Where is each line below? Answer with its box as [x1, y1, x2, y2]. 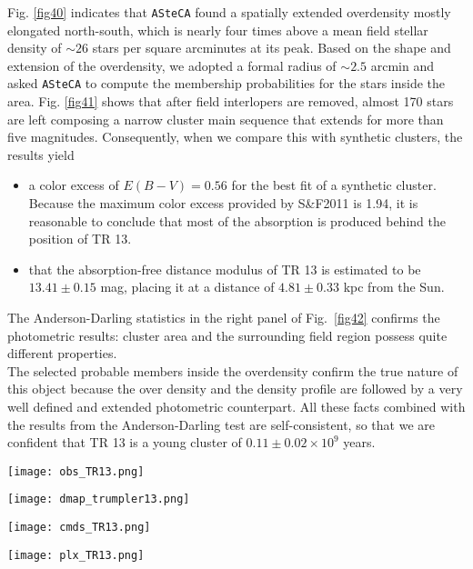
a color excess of [28, 175, 119, 195]
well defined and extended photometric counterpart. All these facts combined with [7, 397, 466, 415]
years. [343, 433, 376, 452]
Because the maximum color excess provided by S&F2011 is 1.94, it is [28, 194, 418, 213]
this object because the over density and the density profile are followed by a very [7, 379, 463, 398]
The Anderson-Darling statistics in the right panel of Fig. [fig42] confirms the [7, 308, 440, 327]
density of [7, 38, 62, 57]
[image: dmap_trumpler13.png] [7, 493, 190, 506]
